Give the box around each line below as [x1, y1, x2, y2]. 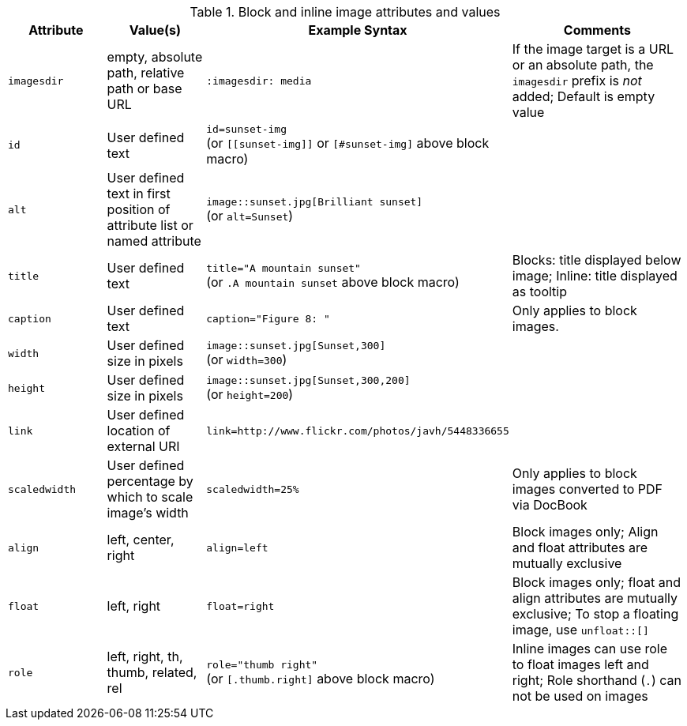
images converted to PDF [512, 481, 663, 497]
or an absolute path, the [512, 57, 654, 73]
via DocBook [512, 497, 588, 513]
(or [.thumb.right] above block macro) [206, 670, 435, 687]
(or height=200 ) [206, 386, 294, 402]
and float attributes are [512, 540, 648, 555]
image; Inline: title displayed [512, 268, 678, 284]
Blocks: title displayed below [512, 252, 681, 268]
